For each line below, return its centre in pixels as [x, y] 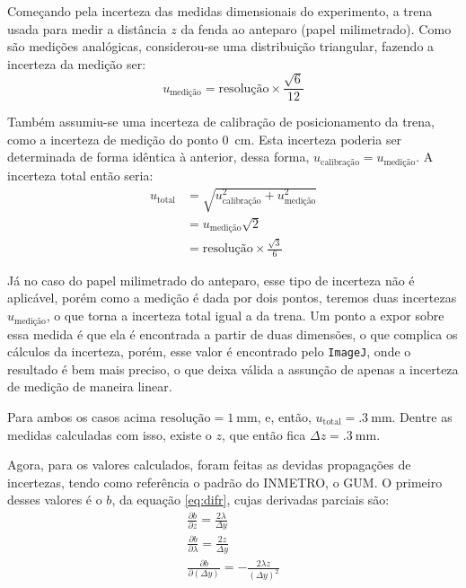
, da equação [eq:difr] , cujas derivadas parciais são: [251, 500]
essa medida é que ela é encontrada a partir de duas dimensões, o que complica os [233, 333]
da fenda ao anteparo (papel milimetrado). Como [316, 28]
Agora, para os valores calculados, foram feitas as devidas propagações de [209, 465]
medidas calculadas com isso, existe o [110, 434]
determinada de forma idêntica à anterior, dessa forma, [158, 157]
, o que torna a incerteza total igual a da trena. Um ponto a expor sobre [245, 316]
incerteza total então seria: [80, 175]
